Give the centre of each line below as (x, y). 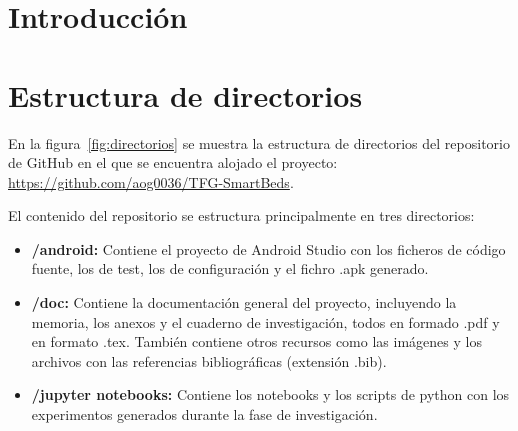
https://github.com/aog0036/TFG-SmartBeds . (151, 181)
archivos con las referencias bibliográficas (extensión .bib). (209, 360)
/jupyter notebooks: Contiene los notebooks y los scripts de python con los (270, 394)
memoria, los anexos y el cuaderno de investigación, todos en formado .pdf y (265, 321)
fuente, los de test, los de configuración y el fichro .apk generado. (230, 268)
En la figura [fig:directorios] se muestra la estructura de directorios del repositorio (259, 142)
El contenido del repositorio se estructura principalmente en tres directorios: (241, 215)
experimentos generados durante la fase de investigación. (204, 414)
